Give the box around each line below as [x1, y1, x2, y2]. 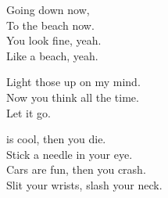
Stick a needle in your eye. [6, 146, 133, 162]
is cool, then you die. [6, 131, 106, 147]
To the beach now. [6, 16, 95, 33]
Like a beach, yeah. [6, 47, 98, 63]
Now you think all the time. [6, 88, 139, 105]
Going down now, [6, 2, 90, 17]
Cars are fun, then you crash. [6, 161, 146, 178]
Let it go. [6, 104, 51, 121]
